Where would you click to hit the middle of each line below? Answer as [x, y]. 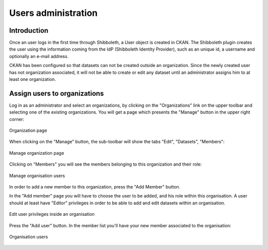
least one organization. [33, 79]
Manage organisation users [37, 176]
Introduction [29, 31]
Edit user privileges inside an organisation [52, 214]
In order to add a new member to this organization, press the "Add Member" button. [95, 187]
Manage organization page [37, 153]
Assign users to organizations [57, 94]
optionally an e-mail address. [39, 56]
